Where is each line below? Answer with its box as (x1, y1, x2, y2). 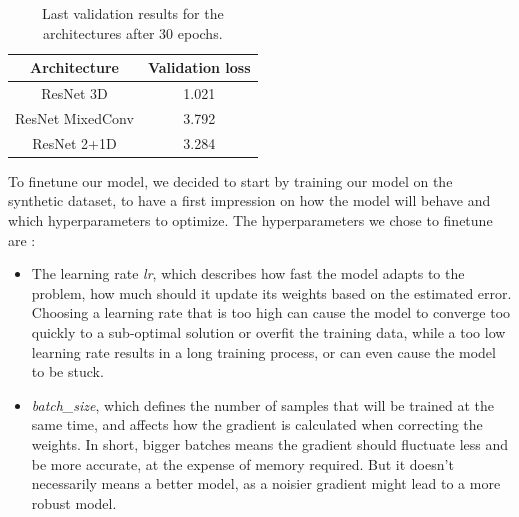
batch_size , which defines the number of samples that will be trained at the (31, 394, 495, 415)
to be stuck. (31, 361, 104, 382)
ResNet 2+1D (32, 132, 117, 153)
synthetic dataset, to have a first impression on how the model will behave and (8, 190, 491, 211)
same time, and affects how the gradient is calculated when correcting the (31, 414, 483, 435)
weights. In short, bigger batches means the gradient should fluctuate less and (31, 433, 509, 454)
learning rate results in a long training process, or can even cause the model (31, 341, 496, 362)
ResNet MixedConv (15, 107, 134, 128)
